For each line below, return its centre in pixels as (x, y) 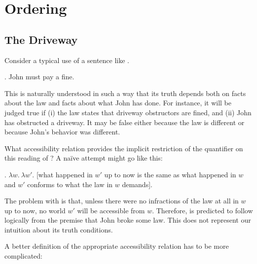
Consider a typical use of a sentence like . (67, 60)
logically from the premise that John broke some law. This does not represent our (128, 220)
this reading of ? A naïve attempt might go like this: (84, 158)
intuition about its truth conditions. (59, 229)
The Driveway (41, 39)
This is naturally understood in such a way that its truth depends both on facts (125, 93)
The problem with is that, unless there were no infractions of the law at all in (122, 201)
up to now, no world (35, 210)
